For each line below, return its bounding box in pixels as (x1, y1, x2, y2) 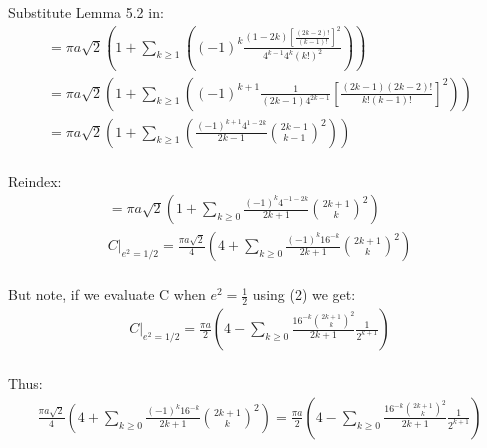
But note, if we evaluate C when (8, 284, 206, 305)
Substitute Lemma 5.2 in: (8, 2, 164, 22)
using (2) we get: (252, 284, 356, 305)
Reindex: (8, 170, 62, 191)
